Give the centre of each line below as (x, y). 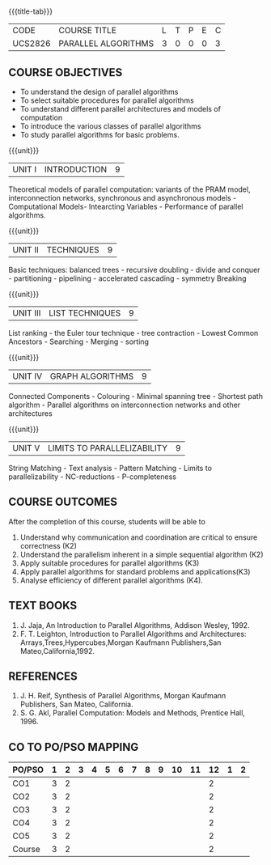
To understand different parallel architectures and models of (120, 109)
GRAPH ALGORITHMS (92, 376)
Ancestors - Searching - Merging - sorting (79, 341)
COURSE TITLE (88, 31)
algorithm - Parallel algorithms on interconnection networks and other (125, 405)
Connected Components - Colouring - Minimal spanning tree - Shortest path (135, 396)
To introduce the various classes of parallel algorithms (110, 126)
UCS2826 (32, 44)
